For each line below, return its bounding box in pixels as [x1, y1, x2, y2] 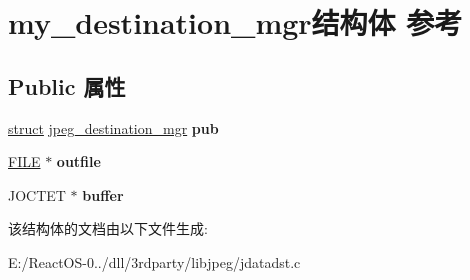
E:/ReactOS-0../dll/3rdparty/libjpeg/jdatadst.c [8, 251, 301, 272]
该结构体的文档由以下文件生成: [8, 218, 208, 239]
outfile [56, 151, 101, 172]
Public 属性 [8, 70, 126, 101]
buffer [82, 184, 124, 205]
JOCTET [8, 184, 66, 205]
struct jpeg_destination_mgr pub [8, 117, 219, 138]
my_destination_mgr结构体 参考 [8, 2, 463, 43]
